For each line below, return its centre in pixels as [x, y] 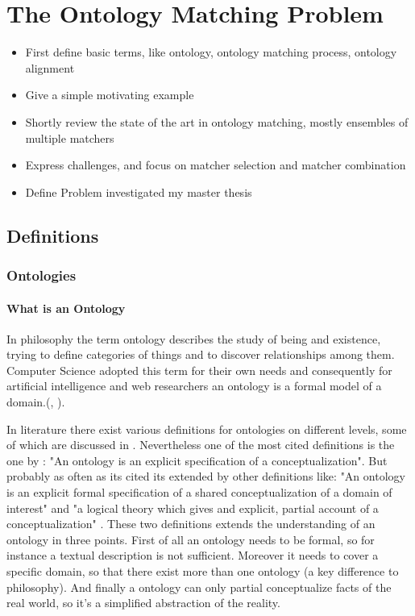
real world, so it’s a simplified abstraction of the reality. [143, 603]
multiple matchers [70, 137]
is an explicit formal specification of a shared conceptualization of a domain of [199, 492]
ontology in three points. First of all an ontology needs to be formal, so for [191, 539]
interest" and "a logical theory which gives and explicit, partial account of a [193, 508]
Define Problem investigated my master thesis [139, 191]
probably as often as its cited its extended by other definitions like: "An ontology [206, 476]
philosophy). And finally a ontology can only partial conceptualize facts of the [199, 587]
